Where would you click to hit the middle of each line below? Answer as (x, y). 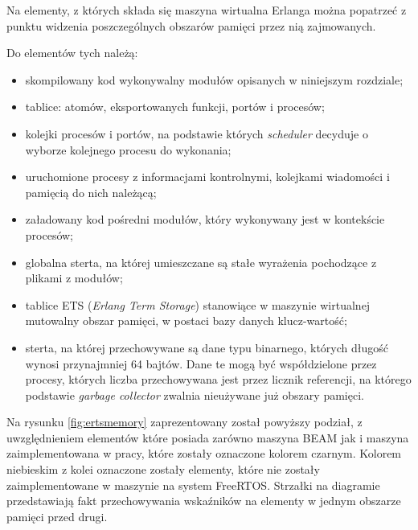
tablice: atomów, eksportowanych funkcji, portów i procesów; (175, 107)
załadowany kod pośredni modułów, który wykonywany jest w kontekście (205, 219)
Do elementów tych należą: (72, 53)
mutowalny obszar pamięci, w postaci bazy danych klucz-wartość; (186, 320)
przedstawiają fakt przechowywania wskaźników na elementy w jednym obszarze (204, 501)
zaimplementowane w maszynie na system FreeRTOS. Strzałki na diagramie (193, 485)
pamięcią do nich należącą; (91, 192)
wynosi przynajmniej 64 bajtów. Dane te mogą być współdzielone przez (201, 363)
